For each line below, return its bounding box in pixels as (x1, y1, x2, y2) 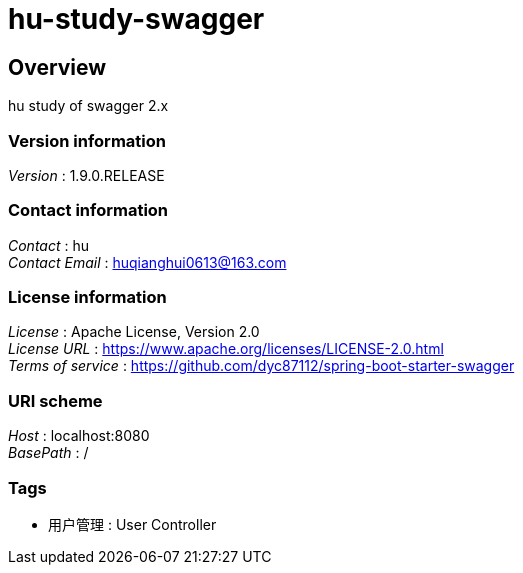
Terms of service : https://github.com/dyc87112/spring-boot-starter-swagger (8, 357, 515, 375)
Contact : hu (8, 236, 90, 254)
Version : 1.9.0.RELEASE (8, 166, 165, 184)
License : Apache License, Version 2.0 (8, 323, 260, 341)
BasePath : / (8, 444, 89, 462)
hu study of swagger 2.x (8, 97, 169, 115)
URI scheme (8, 390, 103, 411)
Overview (8, 54, 107, 80)
